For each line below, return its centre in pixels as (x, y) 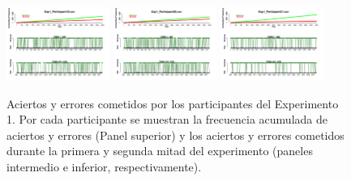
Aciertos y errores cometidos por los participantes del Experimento (173, 103)
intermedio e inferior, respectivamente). (104, 166)
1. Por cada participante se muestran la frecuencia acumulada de (167, 119)
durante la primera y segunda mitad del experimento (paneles (160, 151)
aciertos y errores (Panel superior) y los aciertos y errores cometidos (175, 135)
